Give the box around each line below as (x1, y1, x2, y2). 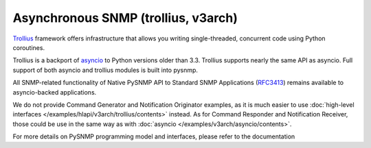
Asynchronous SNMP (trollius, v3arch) (12, 10, 238, 25)
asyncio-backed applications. (12, 88, 97, 96)
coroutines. (12, 43, 45, 51)
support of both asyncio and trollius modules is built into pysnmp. (12, 66, 199, 74)
